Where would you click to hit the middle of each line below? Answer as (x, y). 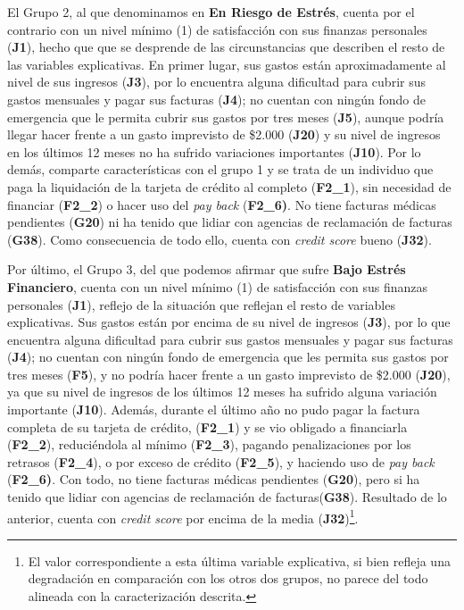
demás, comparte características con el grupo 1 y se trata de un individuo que (220, 169)
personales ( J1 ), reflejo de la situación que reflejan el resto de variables (201, 304)
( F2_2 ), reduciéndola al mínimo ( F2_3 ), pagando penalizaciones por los (209, 444)
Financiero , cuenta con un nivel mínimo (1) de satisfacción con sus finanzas (218, 286)
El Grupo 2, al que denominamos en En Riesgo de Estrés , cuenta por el (211, 12)
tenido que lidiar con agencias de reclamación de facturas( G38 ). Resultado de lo (227, 497)
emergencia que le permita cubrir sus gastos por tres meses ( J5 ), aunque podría (226, 117)
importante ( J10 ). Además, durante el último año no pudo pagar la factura (214, 409)
